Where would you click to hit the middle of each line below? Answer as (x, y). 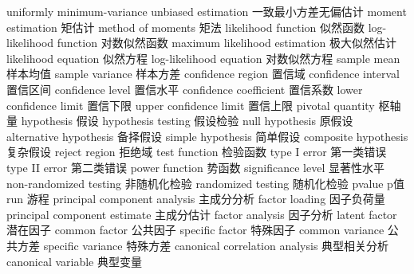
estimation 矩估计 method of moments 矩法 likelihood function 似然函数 (186, 27)
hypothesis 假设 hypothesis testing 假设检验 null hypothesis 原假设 (187, 121)
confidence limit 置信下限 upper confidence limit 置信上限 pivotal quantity (191, 105)
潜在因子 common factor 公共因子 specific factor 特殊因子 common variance (195, 230)
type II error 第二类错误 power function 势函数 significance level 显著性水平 (195, 167)
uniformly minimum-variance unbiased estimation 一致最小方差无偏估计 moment (207, 11)
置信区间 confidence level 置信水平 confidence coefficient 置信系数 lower (185, 89)
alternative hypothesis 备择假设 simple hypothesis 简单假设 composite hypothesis (207, 136)
